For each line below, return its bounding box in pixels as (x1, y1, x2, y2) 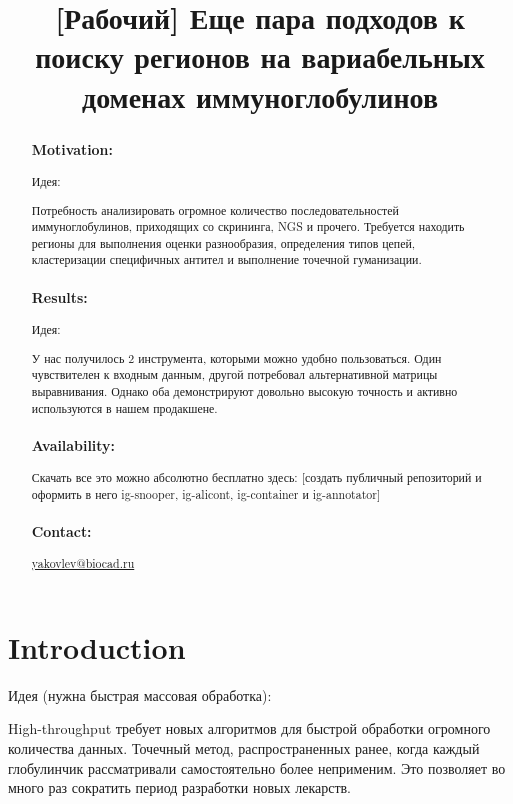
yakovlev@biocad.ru (31, 555, 135, 572)
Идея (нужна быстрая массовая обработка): (8, 684, 272, 705)
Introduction (8, 626, 186, 667)
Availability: (31, 434, 115, 455)
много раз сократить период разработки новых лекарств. (8, 777, 352, 798)
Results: (31, 286, 88, 307)
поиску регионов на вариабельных (35, 36, 485, 77)
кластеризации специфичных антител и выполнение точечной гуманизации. (31, 251, 422, 268)
